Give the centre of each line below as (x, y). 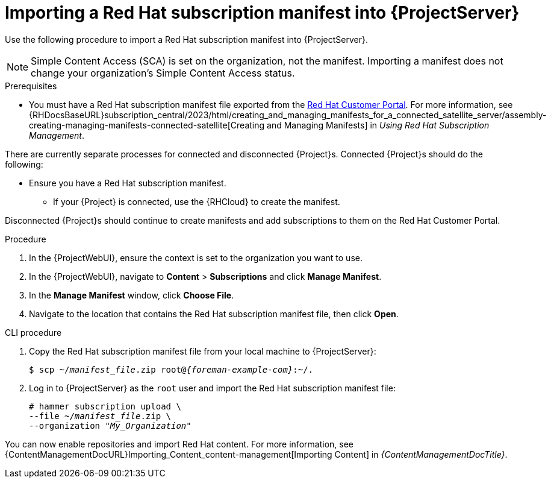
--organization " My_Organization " (110, 425)
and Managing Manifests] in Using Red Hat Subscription (378, 125)
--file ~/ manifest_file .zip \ (100, 416)
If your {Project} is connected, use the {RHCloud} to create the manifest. (197, 201)
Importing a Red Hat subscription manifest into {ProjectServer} (262, 13)
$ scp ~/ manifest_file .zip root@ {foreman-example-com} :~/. (171, 369)
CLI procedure (33, 332)
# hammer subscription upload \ (105, 406)
